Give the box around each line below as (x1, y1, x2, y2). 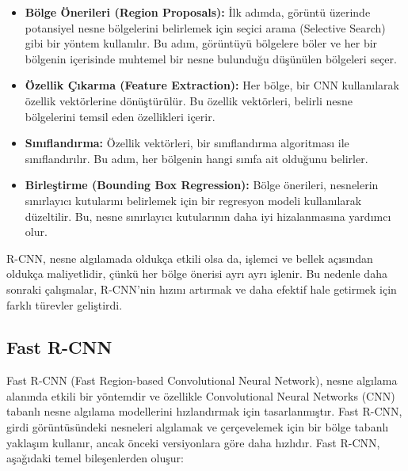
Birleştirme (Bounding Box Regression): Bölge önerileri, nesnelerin (25, 177, 379, 193)
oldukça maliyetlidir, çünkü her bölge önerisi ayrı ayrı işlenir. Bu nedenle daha (6, 265, 387, 282)
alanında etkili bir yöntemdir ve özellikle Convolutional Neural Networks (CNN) (6, 387, 395, 404)
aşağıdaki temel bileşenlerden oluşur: (6, 450, 184, 466)
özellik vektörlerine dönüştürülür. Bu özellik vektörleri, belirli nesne (25, 92, 353, 108)
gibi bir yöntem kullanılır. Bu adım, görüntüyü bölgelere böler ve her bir (25, 35, 378, 51)
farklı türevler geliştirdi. (6, 296, 123, 313)
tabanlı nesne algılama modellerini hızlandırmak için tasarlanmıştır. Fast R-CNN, (6, 403, 402, 420)
